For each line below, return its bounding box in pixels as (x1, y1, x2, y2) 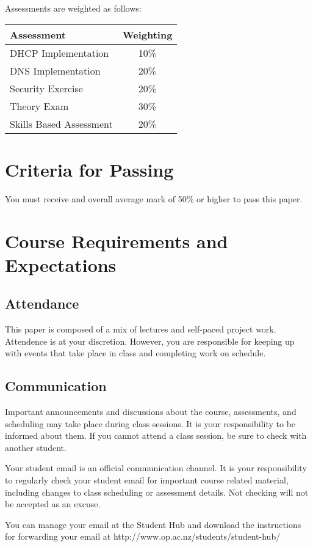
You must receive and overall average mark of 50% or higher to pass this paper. (5, 192, 303, 205)
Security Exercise (10, 81, 83, 95)
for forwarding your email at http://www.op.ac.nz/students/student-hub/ (5, 530, 281, 543)
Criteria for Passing (5, 156, 174, 182)
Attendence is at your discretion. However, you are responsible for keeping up (5, 334, 295, 347)
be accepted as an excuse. (5, 497, 101, 510)
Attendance (5, 294, 79, 313)
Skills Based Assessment (10, 116, 113, 131)
